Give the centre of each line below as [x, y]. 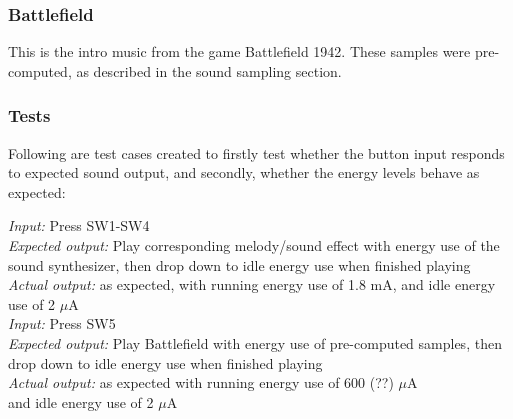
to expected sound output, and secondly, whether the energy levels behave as [244, 172]
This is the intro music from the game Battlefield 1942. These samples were [239, 51]
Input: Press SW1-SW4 [79, 225]
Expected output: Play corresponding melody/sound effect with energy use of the [254, 245]
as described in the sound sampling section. [209, 70]
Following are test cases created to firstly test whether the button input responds [256, 152]
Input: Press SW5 [62, 323]
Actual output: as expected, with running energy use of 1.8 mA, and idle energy [252, 284]
